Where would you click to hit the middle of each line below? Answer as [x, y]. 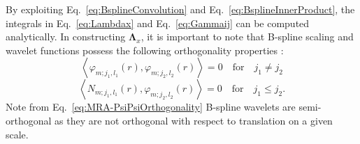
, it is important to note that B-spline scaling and [247, 37]
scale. [17, 134]
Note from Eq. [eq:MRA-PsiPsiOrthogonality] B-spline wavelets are [151, 107]
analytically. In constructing [66, 37]
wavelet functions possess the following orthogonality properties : [145, 50]
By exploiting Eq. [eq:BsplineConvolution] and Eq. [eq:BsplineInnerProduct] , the [180, 9]
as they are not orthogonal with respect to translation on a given [194, 120]
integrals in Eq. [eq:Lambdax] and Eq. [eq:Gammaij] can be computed [158, 23]
